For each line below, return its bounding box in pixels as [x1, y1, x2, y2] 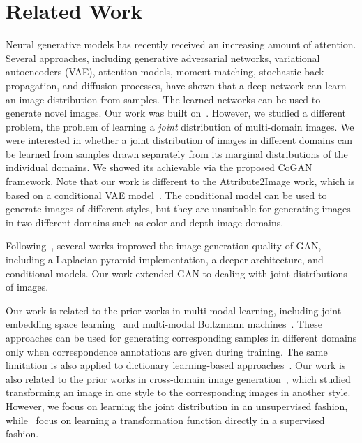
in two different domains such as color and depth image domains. [6, 215, 284, 229]
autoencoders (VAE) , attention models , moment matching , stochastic [6, 64, 301, 79]
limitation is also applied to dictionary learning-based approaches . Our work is [6, 358, 346, 372]
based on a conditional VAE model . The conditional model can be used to [6, 187, 327, 202]
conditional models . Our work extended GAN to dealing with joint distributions [6, 266, 347, 280]
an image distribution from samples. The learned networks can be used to [6, 92, 321, 106]
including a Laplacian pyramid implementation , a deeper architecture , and [6, 252, 324, 267]
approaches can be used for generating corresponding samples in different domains [6, 331, 357, 344]
